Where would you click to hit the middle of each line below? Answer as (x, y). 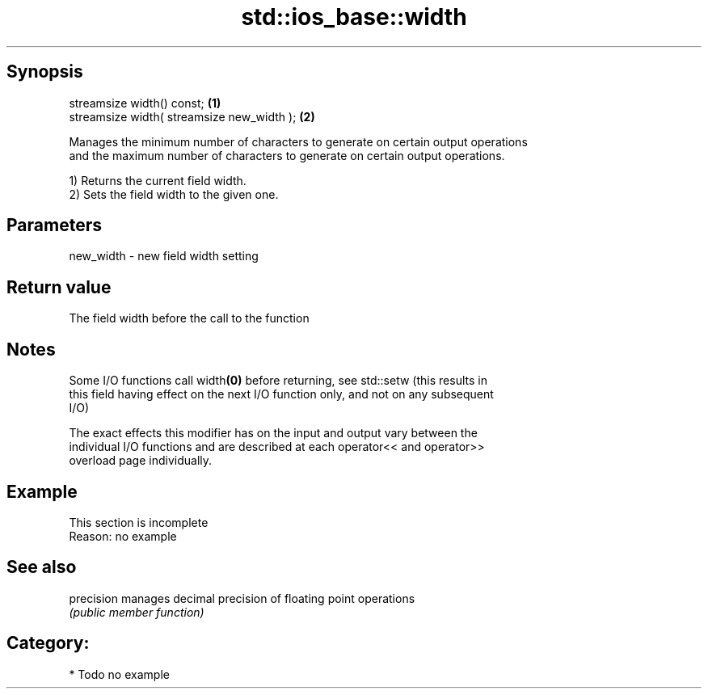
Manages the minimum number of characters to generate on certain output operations (298, 141)
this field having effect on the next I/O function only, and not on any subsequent (281, 394)
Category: (48, 643)
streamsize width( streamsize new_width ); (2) (192, 116)
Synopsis (45, 72)
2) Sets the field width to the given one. (174, 194)
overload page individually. (141, 461)
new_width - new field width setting (164, 256)
